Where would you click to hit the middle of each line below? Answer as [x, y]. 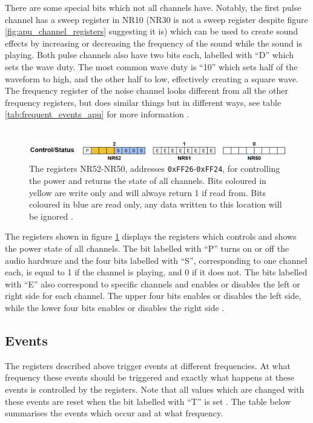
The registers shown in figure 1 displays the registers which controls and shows [151, 236]
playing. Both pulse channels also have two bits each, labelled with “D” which [150, 55]
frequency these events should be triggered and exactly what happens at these [150, 377]
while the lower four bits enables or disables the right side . [115, 308]
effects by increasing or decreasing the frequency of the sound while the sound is [153, 43]
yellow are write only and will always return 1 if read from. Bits [148, 192]
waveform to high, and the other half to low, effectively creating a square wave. [152, 78]
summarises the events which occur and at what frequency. [114, 413]
